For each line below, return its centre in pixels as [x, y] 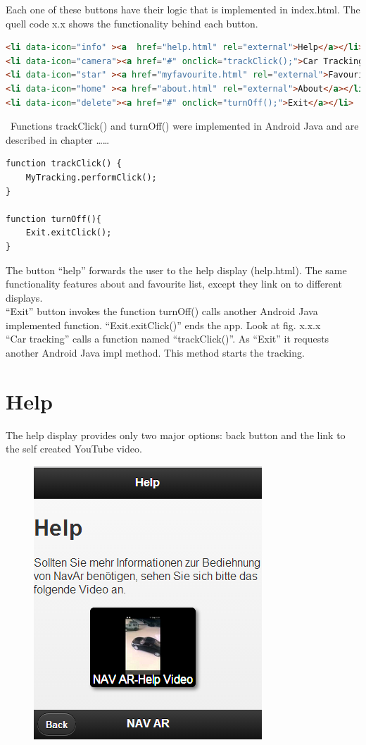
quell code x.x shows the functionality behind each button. [132, 23]
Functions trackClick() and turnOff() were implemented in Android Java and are [184, 126]
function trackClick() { [64, 164]
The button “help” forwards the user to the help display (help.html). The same [176, 270]
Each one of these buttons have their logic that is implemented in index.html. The [183, 9]
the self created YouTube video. [74, 449]
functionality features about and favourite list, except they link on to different [174, 284]
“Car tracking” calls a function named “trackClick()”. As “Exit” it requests [168, 339]
